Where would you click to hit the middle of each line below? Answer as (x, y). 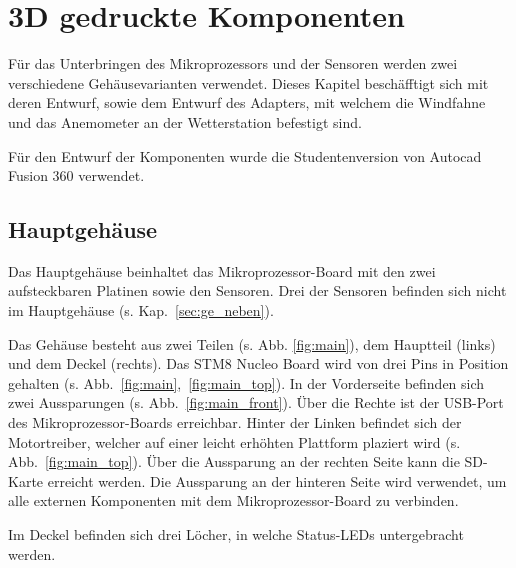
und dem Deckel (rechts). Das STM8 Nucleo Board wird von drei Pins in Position (258, 363)
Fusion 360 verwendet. (76, 175)
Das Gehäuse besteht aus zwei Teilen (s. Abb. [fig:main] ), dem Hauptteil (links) (252, 343)
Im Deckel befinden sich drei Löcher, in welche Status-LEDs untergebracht (236, 534)
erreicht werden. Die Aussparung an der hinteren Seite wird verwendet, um (277, 480)
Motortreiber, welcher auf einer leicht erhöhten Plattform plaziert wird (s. (234, 441)
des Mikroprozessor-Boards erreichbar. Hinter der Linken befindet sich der (235, 422)
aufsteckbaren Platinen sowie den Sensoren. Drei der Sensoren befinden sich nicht (257, 290)
